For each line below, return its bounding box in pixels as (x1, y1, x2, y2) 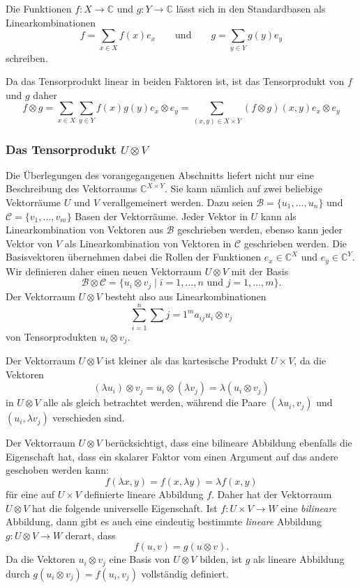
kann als (260, 208, 297, 223)
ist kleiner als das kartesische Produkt (105, 353, 268, 368)
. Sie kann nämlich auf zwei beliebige (164, 181, 322, 196)
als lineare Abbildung (253, 552, 345, 566)
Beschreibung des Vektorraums (6, 181, 137, 196)
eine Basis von (109, 552, 170, 566)
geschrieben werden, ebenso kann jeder (177, 222, 343, 237)
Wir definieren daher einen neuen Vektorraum (6, 263, 202, 278)
